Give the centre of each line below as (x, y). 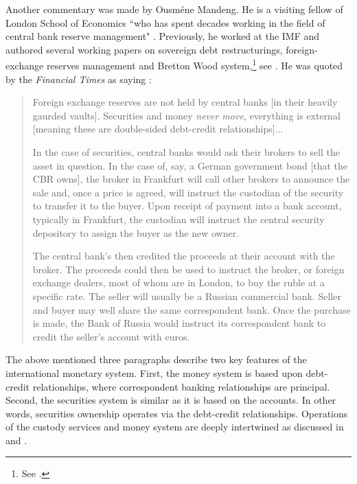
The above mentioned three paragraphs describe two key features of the (156, 359)
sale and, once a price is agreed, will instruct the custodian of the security (188, 192)
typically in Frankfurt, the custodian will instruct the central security (178, 219)
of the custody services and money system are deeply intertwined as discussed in (175, 427)
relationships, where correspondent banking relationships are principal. (181, 386)
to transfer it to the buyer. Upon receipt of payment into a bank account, (187, 206)
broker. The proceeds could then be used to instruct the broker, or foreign (188, 269)
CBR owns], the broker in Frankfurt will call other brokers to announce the (191, 179)
